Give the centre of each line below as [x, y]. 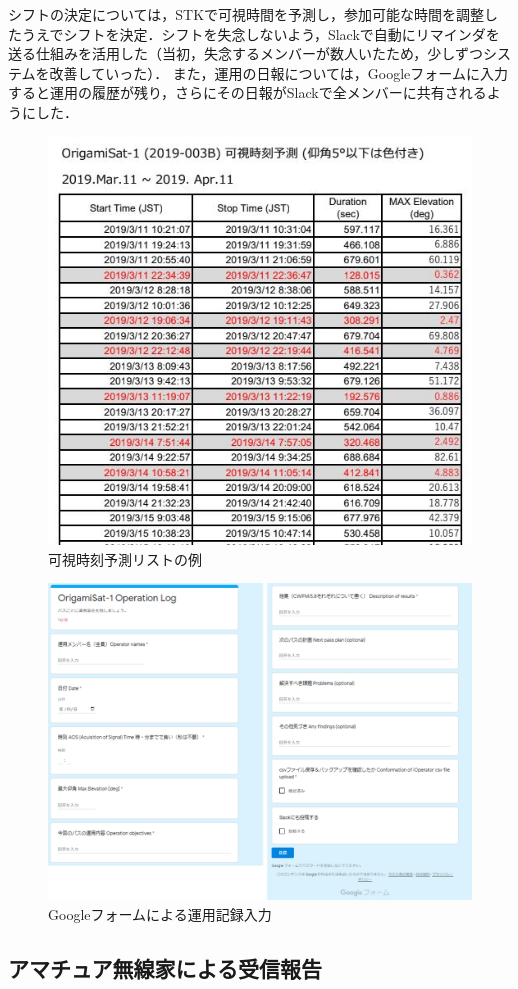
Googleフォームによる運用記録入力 [160, 913]
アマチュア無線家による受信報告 [165, 967]
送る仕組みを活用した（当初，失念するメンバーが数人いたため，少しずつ [246, 53]
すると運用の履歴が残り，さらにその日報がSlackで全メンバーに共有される [247, 92]
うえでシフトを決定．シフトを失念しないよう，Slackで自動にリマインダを [260, 33]
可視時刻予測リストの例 [125, 558]
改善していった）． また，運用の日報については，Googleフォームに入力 [278, 72]
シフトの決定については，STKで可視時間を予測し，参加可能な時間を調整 [246, 14]
